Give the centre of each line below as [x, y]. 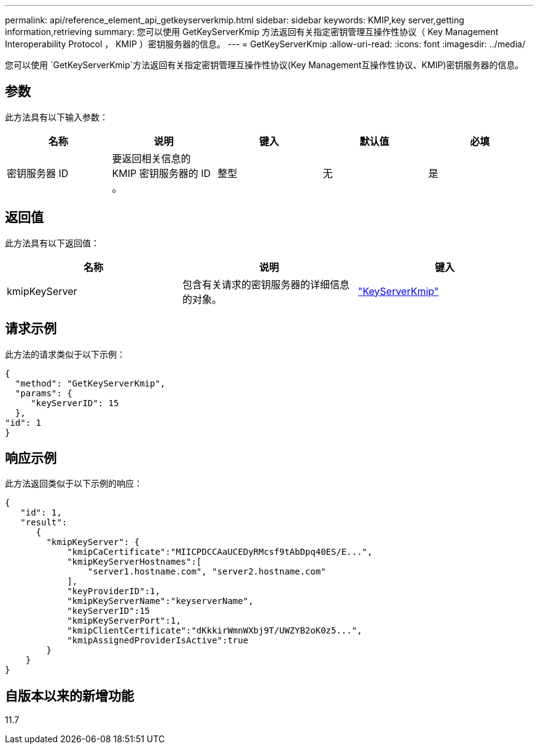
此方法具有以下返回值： [52, 243]
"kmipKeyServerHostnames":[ [134, 562]
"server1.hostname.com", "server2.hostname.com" [207, 572]
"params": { [44, 393]
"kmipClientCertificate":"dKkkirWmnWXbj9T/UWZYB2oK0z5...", [215, 631]
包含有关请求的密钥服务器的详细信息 [266, 284]
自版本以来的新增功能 [69, 696]
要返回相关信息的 [151, 158]
